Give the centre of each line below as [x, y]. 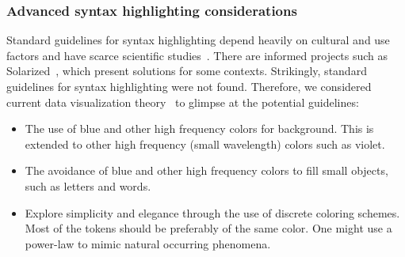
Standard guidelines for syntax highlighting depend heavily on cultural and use [198, 40]
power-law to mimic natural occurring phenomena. [148, 243]
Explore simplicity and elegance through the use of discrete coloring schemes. [212, 212]
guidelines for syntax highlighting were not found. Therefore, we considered [189, 86]
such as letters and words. [88, 185]
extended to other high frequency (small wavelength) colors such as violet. [205, 144]
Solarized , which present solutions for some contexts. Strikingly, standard [187, 71]
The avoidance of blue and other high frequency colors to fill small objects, [206, 170]
